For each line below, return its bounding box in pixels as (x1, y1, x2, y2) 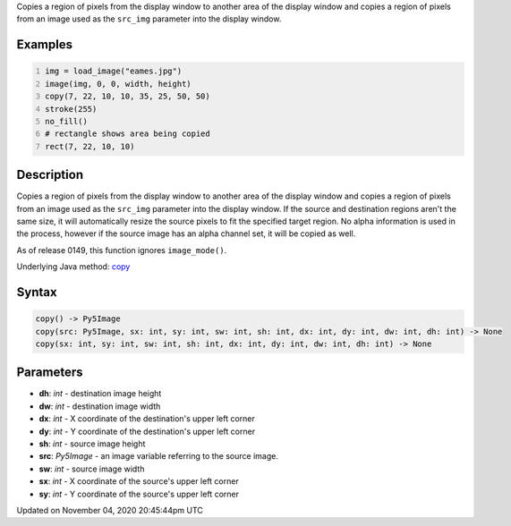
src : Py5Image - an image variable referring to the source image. (38, 451, 279, 462)
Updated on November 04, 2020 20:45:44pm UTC (16, 505, 203, 515)
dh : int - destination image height (38, 388, 162, 399)
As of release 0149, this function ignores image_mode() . (16, 244, 227, 255)
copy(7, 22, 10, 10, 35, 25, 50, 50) (45, 91, 210, 102)
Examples (16, 37, 73, 53)
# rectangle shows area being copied (45, 129, 210, 139)
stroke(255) (45, 104, 98, 114)
